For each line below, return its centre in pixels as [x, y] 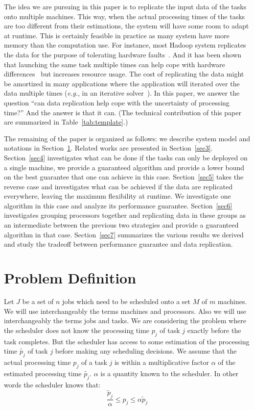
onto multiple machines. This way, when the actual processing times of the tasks [125, 16]
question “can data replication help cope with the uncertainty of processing [117, 102]
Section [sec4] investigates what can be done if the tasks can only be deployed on [126, 157]
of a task [94, 362]
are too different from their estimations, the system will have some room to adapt [127, 26]
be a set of [38, 301]
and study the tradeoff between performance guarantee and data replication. [118, 244]
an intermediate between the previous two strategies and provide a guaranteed [121, 225]
